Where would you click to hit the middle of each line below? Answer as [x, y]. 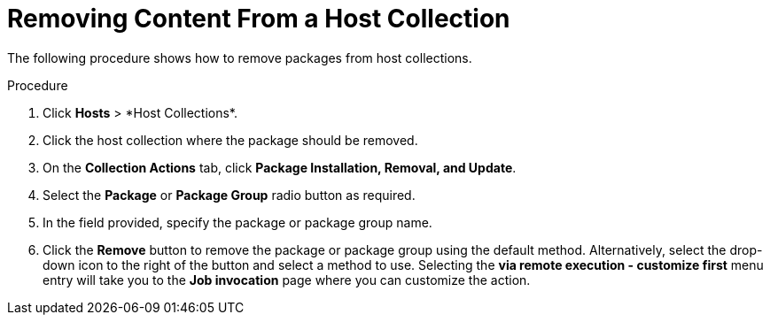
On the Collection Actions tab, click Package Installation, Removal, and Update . [280, 167]
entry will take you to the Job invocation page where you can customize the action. [287, 280]
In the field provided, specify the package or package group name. [237, 222]
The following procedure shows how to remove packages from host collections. [240, 57]
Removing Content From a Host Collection [259, 19]
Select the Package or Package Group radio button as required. [229, 195]
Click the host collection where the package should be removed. [230, 140]
